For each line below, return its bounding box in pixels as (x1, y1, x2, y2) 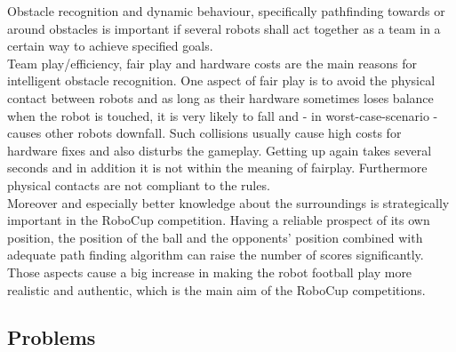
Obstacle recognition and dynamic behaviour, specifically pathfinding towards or (7, 2, 445, 20)
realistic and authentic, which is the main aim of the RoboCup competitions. (7, 280, 426, 299)
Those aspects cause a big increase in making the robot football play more (7, 262, 412, 281)
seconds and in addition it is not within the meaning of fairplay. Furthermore (7, 158, 428, 177)
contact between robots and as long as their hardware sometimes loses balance (7, 88, 434, 107)
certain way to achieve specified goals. (7, 36, 213, 55)
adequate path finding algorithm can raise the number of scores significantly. (7, 245, 424, 264)
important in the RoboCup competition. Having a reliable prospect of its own (7, 211, 430, 229)
